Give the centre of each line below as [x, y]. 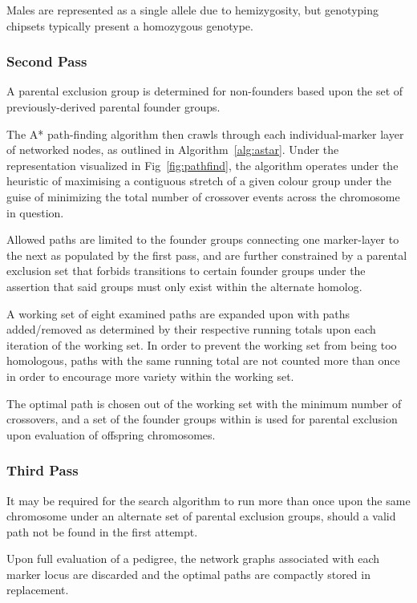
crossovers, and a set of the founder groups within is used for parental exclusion [202, 419]
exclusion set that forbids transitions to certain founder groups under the [186, 271]
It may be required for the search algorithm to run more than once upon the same [208, 500]
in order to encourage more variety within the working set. [150, 376]
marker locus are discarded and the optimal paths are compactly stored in [188, 574]
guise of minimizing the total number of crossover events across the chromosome [203, 196]
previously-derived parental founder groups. [113, 107]
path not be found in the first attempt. [102, 531]
